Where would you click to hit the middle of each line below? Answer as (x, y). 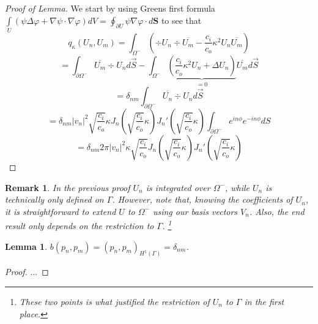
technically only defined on (54, 199)
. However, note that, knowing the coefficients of (202, 199)
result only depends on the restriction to (79, 225)
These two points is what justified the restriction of (114, 302)
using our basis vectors (195, 211)
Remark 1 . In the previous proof (68, 187)
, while (237, 187)
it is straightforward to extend (61, 211)
